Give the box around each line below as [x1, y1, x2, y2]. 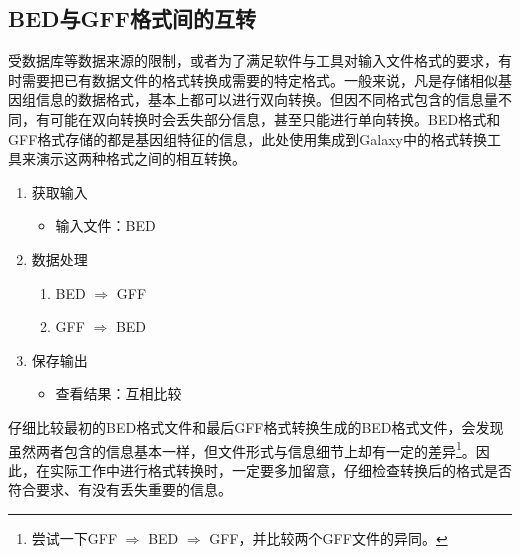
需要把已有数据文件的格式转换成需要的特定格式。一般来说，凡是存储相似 [21, 69, 498, 90]
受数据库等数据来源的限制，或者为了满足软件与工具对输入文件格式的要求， [8, 50, 498, 71]
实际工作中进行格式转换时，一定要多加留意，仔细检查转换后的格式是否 [49, 459, 512, 480]
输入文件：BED [55, 215, 156, 236]
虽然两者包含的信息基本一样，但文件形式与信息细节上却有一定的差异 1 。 [8, 437, 476, 461]
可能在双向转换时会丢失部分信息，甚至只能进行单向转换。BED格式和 [49, 108, 501, 129]
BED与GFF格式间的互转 [8, 3, 256, 34]
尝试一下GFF [31, 527, 118, 548]
